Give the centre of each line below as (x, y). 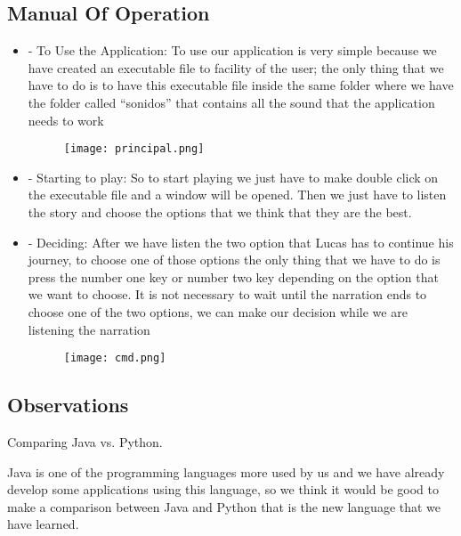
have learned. (43, 524)
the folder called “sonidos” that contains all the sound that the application (231, 102)
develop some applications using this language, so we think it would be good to (223, 489)
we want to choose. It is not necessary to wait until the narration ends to (227, 294)
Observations (68, 405)
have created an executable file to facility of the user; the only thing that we (236, 67)
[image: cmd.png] (115, 358)
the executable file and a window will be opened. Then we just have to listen (237, 195)
